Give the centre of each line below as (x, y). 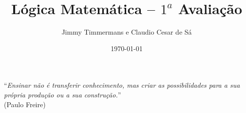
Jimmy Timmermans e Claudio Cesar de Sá (127, 32)
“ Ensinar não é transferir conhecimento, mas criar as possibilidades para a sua (122, 85)
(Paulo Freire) (25, 104)
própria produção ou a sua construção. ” (63, 94)
